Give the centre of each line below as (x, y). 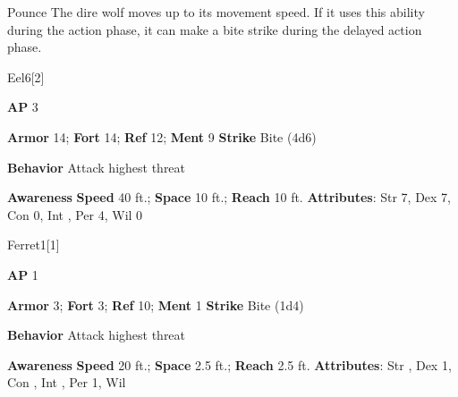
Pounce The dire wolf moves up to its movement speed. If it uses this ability (216, 12)
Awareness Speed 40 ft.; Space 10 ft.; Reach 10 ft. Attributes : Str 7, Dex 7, (229, 197)
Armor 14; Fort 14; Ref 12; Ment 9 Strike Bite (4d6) (162, 136)
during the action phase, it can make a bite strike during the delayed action (215, 29)
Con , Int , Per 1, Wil (67, 382)
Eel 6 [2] (26, 76)
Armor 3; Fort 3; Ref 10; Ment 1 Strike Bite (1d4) (156, 304)
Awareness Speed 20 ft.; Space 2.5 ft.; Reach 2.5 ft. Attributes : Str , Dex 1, (229, 364)
